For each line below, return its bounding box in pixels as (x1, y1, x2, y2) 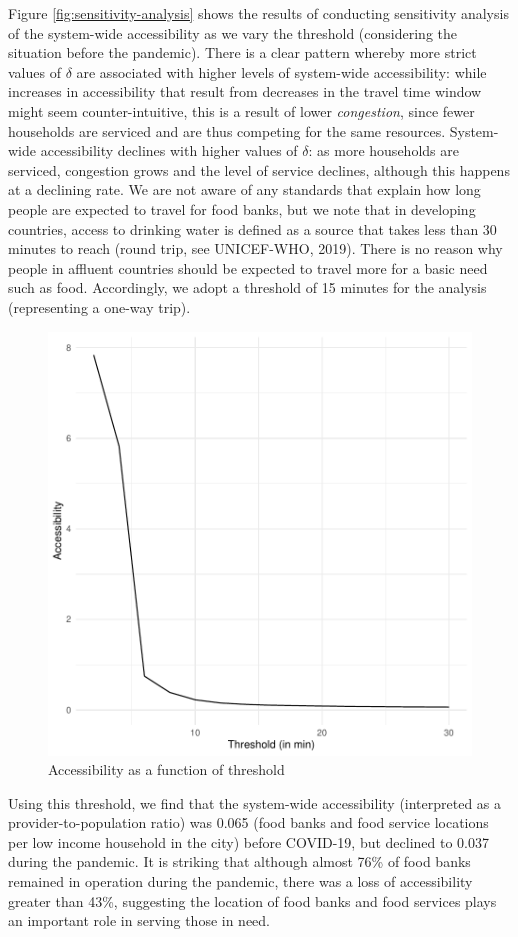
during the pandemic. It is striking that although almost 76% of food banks (8, 851, 471, 872)
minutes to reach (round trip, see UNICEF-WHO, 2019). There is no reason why (8, 238, 503, 259)
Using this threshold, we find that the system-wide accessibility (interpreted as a (8, 792, 502, 813)
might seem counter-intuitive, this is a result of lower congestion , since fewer (8, 100, 475, 121)
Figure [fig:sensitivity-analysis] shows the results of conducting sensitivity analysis (8, 3, 509, 23)
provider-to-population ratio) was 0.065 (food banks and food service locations (8, 812, 489, 833)
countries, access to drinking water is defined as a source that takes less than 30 (8, 218, 497, 239)
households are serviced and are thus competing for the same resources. (8, 120, 446, 141)
